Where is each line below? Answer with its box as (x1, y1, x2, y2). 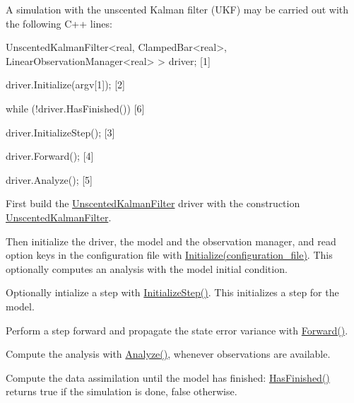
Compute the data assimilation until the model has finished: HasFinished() (6, 370, 330, 385)
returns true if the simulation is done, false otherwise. (6, 384, 237, 399)
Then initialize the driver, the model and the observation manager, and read (6, 233, 336, 248)
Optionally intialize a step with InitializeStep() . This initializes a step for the (6, 285, 339, 300)
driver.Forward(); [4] (6, 148, 94, 163)
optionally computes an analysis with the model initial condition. (6, 261, 288, 276)
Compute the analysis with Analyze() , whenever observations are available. (6, 346, 331, 361)
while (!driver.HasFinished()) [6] (6, 100, 145, 115)
